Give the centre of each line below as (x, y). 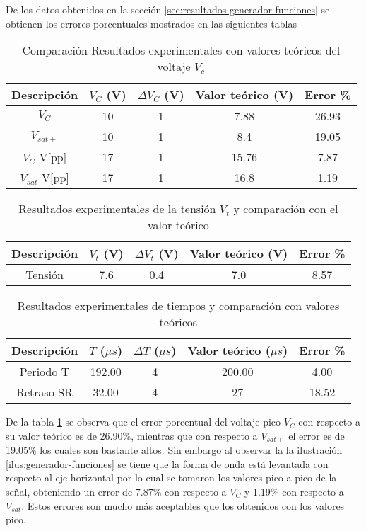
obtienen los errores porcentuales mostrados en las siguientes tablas (151, 23)
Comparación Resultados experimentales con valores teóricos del (181, 50)
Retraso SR (45, 392)
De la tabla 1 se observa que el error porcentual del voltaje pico (143, 422)
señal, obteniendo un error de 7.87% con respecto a (116, 492)
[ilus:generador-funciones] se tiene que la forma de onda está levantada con (167, 463)
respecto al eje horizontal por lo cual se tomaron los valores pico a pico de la (171, 478)
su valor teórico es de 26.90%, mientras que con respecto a (132, 435)
